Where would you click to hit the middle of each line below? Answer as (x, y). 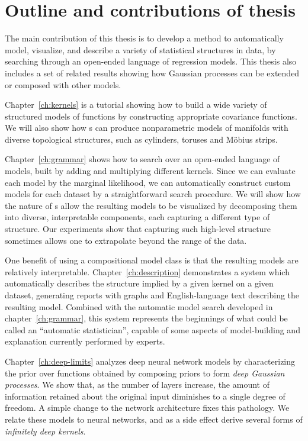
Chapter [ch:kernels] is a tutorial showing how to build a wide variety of (136, 104)
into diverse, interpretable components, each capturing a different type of (137, 217)
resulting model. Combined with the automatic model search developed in (139, 306)
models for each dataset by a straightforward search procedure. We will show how (153, 194)
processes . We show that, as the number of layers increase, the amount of (137, 384)
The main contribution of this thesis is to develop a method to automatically (144, 38)
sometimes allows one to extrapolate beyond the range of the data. (126, 240)
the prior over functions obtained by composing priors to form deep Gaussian (145, 373)
